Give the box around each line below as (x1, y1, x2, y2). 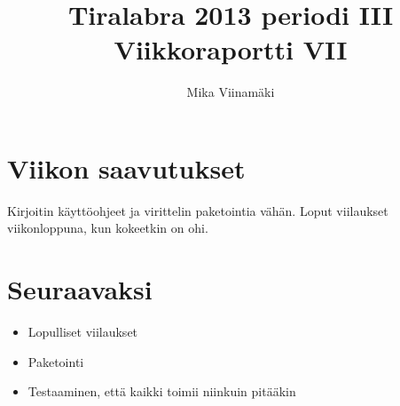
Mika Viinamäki (186, 83, 275, 101)
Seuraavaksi (7, 271, 153, 307)
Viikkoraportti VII (114, 31, 348, 68)
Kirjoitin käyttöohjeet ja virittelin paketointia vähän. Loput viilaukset (7, 201, 388, 219)
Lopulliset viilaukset (27, 322, 138, 341)
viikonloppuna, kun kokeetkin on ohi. (7, 219, 208, 237)
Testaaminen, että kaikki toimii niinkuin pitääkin (27, 382, 296, 401)
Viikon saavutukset (7, 149, 246, 186)
